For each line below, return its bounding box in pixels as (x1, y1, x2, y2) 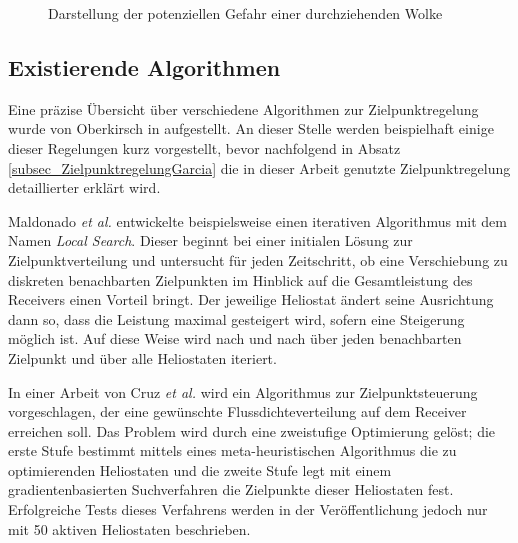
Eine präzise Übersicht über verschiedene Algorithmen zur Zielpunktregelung (8, 98, 479, 119)
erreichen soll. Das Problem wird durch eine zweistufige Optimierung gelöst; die (8, 420, 496, 441)
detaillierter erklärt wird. (8, 177, 161, 198)
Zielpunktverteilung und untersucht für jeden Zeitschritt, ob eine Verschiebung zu (8, 249, 508, 270)
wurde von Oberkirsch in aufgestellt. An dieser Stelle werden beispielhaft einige (8, 118, 494, 139)
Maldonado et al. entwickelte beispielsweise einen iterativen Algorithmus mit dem (8, 210, 507, 231)
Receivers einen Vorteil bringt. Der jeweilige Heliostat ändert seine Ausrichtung (8, 289, 494, 310)
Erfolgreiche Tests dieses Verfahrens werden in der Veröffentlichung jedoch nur (8, 499, 488, 520)
